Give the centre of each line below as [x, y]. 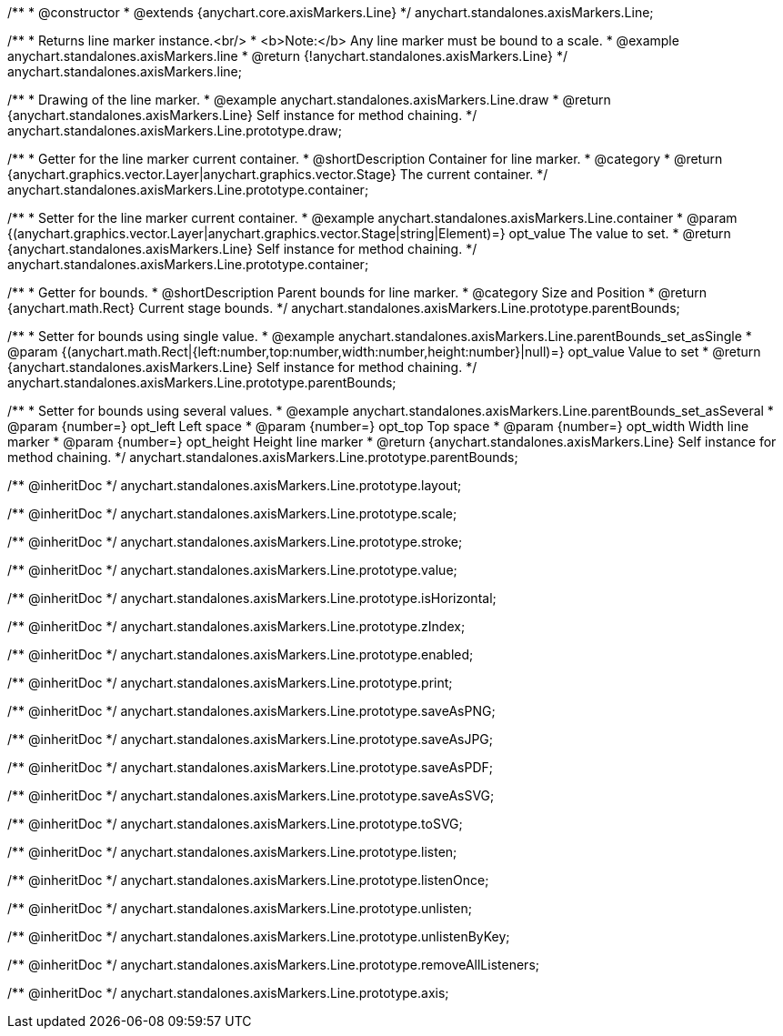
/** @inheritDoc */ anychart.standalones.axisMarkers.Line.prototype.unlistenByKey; [259, 936]
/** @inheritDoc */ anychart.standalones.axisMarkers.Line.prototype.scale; [232, 513]
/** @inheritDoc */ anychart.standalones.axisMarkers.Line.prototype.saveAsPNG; [251, 711]
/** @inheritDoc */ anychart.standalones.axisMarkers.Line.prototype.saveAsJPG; [251, 739]
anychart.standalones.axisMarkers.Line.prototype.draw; [175, 131]
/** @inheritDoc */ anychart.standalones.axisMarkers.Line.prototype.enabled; [241, 654]
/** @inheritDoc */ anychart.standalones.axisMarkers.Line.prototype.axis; [228, 993]
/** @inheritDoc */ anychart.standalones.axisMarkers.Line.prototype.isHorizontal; [252, 598]
